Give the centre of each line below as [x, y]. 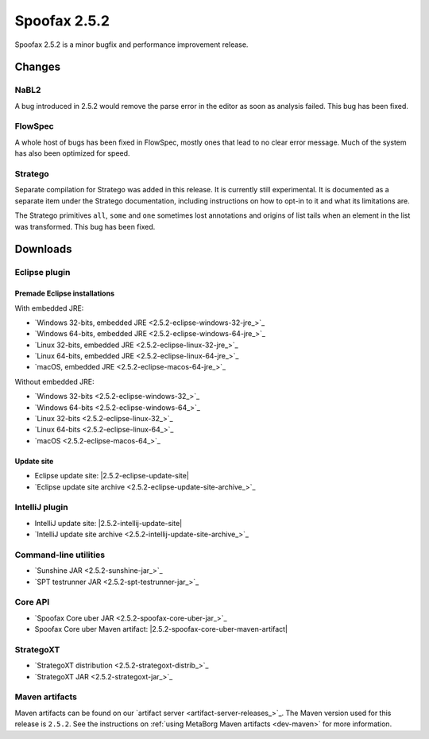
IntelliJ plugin [41, 507]
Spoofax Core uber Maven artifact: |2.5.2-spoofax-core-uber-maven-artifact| [161, 629]
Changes [38, 67]
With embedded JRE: [49, 308]
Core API [32, 602]
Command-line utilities [60, 555]
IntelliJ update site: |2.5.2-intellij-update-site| [108, 523]
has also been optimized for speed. [72, 153]
